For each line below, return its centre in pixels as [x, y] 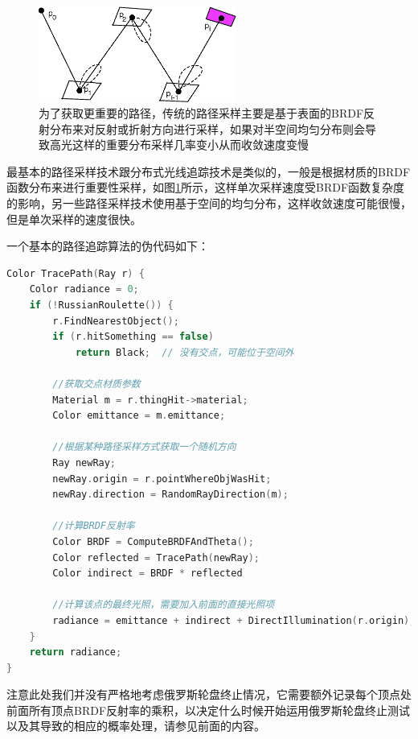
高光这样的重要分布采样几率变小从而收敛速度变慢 [179, 144]
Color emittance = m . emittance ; [139, 416]
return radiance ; [76, 652]
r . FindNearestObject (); [116, 321]
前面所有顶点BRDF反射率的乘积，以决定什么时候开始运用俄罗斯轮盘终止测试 [209, 710]
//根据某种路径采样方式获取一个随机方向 [144, 447]
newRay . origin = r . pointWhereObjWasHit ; [162, 479]
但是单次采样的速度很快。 [74, 219]
